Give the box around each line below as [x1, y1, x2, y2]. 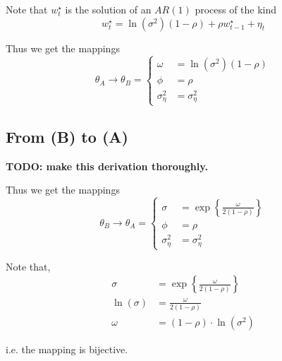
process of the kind [195, 2, 277, 16]
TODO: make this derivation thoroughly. [6, 158, 208, 173]
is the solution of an [65, 2, 152, 16]
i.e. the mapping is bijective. [6, 342, 128, 357]
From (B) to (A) [6, 125, 128, 147]
